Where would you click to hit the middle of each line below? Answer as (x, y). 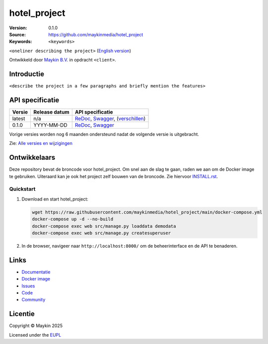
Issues (28, 286)
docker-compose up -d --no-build (73, 219)
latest (19, 118)
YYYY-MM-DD (50, 125)
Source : (18, 34)
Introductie (27, 74)
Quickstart (22, 189)
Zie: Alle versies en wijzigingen (41, 143)
